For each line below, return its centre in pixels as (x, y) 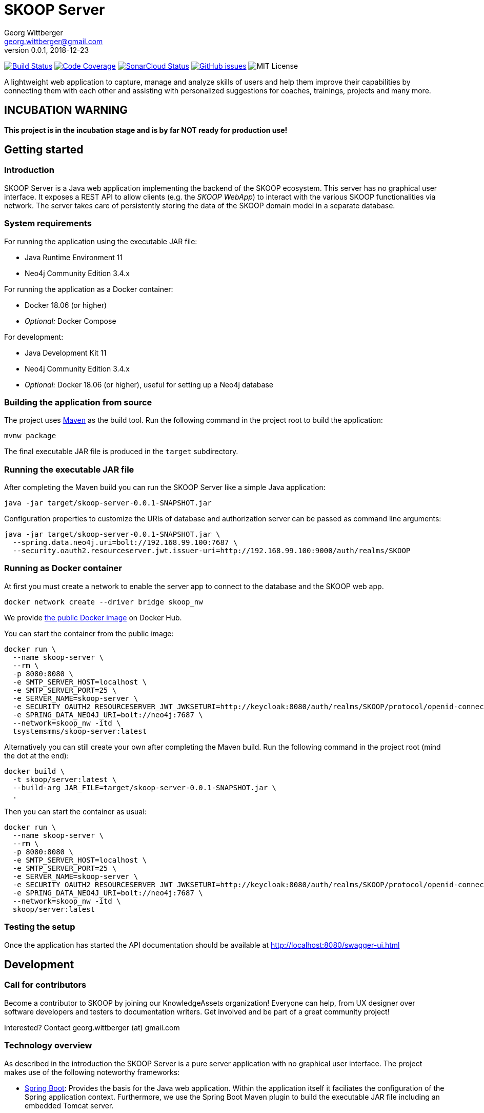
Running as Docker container (63, 568)
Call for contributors (45, 985)
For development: (34, 337)
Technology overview (48, 1046)
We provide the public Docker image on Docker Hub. (93, 617)
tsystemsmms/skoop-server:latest (80, 731)
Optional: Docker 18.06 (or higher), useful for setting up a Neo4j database (149, 384)
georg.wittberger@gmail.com (54, 41)
